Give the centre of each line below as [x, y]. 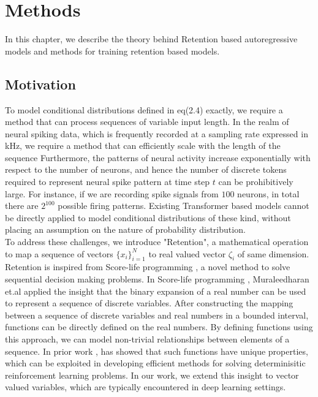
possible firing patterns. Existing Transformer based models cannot [184, 206]
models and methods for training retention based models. [112, 51]
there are [22, 206]
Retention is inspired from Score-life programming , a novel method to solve [148, 267]
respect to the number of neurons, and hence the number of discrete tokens [146, 169]
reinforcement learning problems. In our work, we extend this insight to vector [152, 375]
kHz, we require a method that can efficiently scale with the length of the [143, 146]
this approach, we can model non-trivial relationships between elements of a [147, 339]
